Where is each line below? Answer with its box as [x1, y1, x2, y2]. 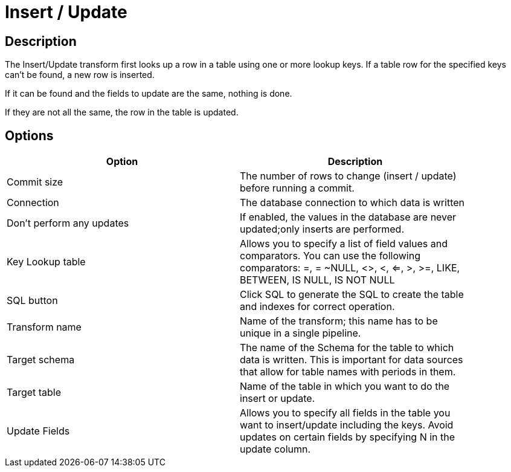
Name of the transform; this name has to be [240, 315, 438, 328]
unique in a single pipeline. [240, 327, 361, 340]
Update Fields [7, 425, 70, 438]
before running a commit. [240, 182, 355, 195]
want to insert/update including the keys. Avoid [240, 419, 454, 432]
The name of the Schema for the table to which [240, 341, 454, 354]
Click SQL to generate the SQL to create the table [240, 288, 464, 301]
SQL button [7, 294, 58, 307]
